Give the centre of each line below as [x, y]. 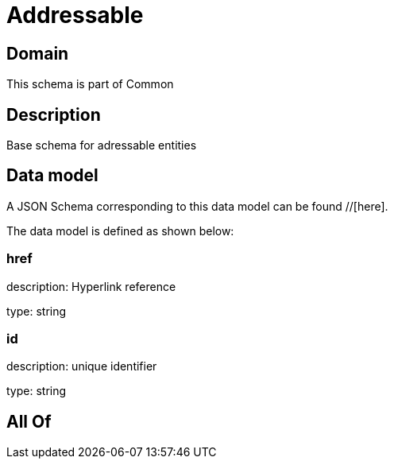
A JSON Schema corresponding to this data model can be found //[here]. [197, 206]
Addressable [75, 15]
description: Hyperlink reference [91, 286]
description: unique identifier [82, 366]
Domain [38, 53]
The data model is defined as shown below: [120, 231]
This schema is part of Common [90, 84]
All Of [29, 421]
